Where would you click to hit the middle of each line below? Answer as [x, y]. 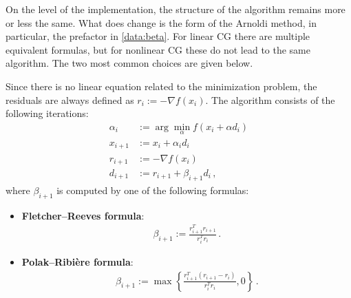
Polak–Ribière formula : [77, 261]
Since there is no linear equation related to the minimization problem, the [161, 86]
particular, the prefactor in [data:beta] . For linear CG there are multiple [158, 36]
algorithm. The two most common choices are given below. [129, 63]
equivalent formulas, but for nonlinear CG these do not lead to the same [158, 49]
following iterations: [47, 113]
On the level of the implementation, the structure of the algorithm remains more [175, 9]
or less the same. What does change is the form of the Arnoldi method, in [161, 22]
